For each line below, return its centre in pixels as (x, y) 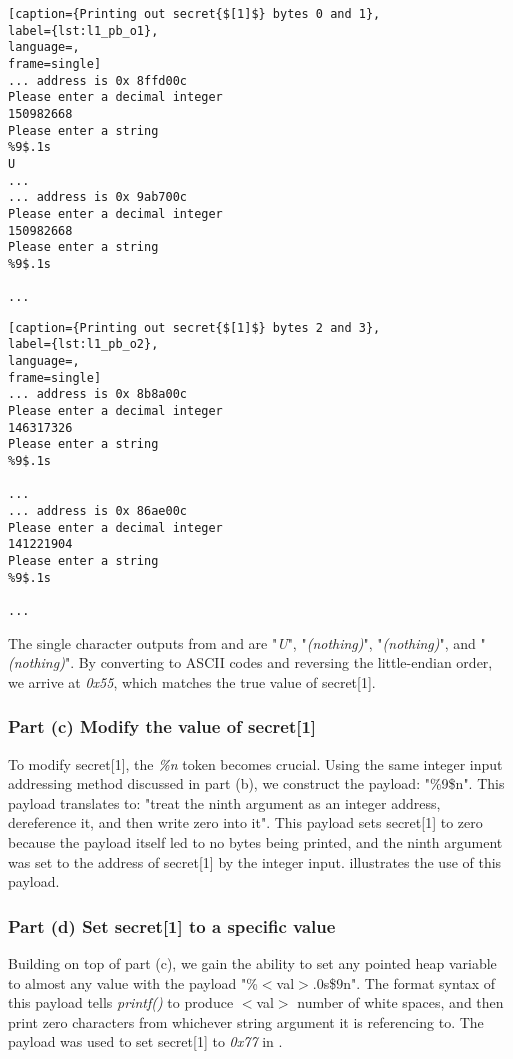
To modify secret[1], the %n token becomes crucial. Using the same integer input (255, 763)
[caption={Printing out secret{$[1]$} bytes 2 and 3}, (194, 327)
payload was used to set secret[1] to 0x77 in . (145, 1041)
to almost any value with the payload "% (133, 982)
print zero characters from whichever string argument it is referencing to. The (246, 1021)
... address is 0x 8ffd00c (97, 80)
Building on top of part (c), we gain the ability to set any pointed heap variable (252, 963)
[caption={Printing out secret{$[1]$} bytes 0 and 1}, (194, 14)
